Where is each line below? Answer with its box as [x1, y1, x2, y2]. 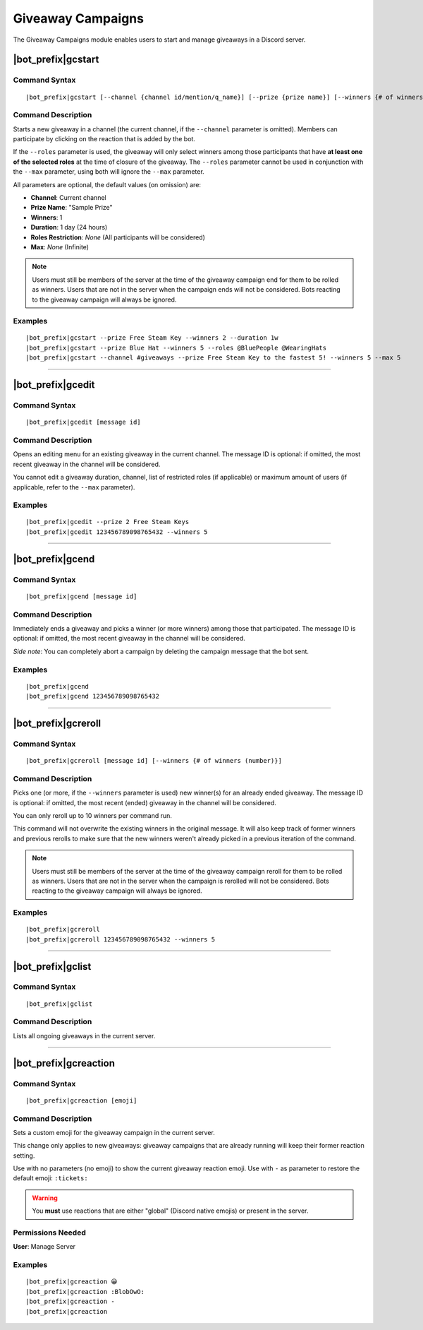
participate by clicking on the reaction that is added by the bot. [13, 135, 195, 143]
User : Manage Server [13, 1242, 76, 1251]
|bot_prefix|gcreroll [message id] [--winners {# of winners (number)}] [25, 756, 282, 765]
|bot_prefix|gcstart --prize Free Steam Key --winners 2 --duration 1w [25, 334, 278, 342]
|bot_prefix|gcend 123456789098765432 [25, 692, 160, 701]
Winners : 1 [30, 213, 63, 222]
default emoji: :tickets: [13, 1174, 88, 1182]
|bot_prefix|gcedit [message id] [25, 418, 141, 427]
